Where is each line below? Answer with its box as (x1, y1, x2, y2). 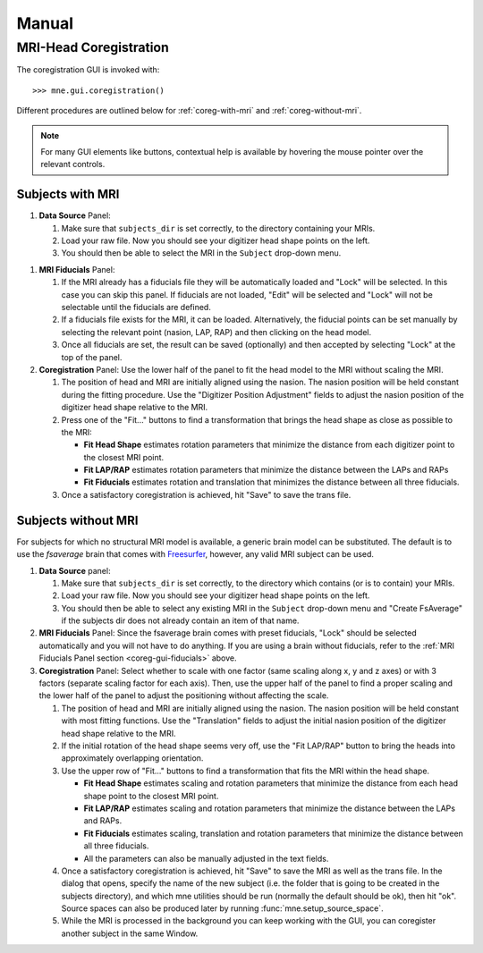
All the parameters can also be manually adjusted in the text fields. (83, 853, 329, 864)
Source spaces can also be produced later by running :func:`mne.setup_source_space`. (61, 903, 384, 914)
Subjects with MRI (16, 187, 120, 202)
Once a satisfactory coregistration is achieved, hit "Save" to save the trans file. (61, 489, 352, 500)
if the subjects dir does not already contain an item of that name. (61, 615, 300, 626)
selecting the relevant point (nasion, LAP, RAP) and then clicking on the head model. (61, 326, 371, 337)
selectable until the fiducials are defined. (61, 301, 212, 312)
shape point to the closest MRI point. (83, 790, 219, 801)
